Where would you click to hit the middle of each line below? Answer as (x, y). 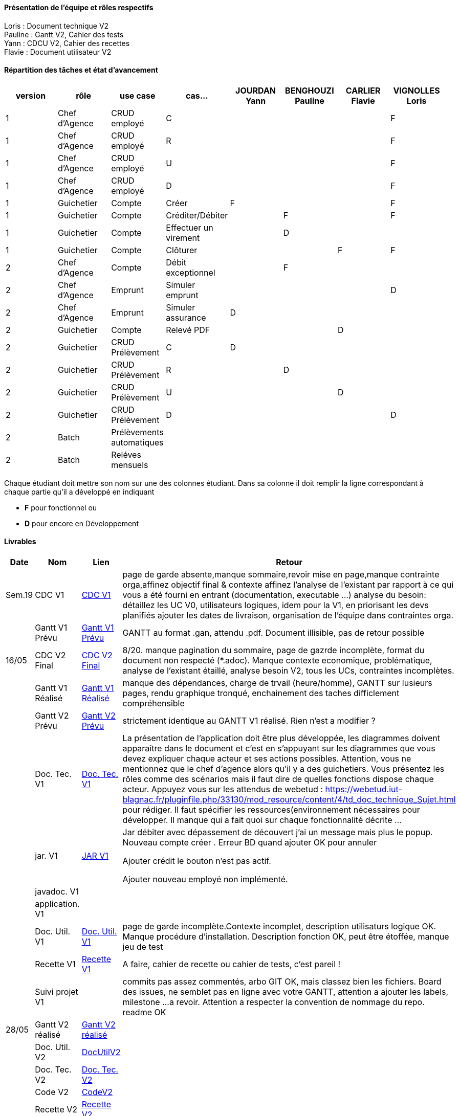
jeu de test (143, 947)
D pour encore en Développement (82, 523)
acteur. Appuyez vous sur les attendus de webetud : (223, 789)
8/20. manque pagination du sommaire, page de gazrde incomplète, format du (273, 650)
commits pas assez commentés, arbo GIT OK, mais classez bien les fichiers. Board (282, 982)
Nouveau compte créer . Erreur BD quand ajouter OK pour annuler (250, 843)
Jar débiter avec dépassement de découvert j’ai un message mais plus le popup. (278, 832)
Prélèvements (137, 432)
